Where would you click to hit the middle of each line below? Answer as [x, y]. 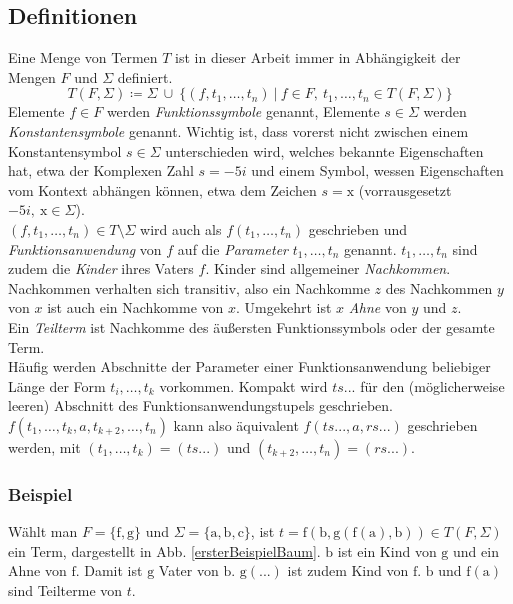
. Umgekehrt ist [284, 307]
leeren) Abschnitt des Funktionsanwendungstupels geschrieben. [200, 405]
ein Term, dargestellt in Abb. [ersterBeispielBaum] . [164, 550]
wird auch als [181, 228]
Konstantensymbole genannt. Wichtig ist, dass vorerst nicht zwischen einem [238, 130]
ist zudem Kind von [348, 570]
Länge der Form [57, 385]
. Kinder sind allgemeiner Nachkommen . [328, 268]
